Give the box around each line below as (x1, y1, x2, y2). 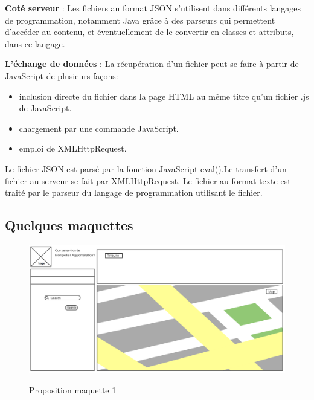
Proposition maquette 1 (29, 383, 117, 396)
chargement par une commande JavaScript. (19, 121, 179, 134)
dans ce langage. (5, 37, 65, 50)
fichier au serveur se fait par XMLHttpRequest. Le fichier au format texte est (5, 174, 291, 187)
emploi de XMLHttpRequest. (19, 142, 127, 155)
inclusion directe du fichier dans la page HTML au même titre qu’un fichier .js (19, 89, 309, 102)
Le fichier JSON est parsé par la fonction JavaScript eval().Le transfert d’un (5, 162, 287, 175)
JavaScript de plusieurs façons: (5, 69, 118, 82)
